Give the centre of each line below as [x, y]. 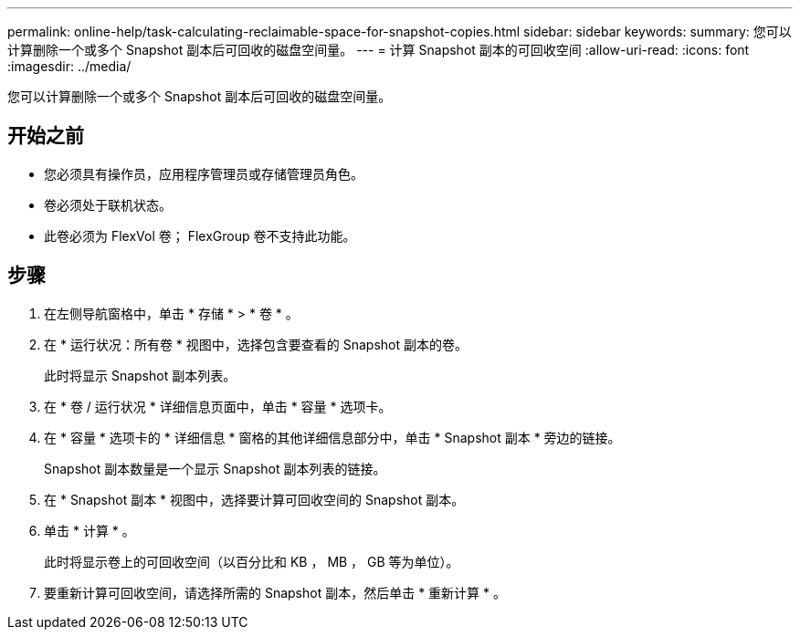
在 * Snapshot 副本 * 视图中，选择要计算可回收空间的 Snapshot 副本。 [254, 499]
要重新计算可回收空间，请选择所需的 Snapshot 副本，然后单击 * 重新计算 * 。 [275, 592]
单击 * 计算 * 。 [89, 530]
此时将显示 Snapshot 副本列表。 [140, 375]
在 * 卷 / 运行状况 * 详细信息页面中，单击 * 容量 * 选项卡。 [218, 406]
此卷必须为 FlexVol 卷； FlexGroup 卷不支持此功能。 [200, 235]
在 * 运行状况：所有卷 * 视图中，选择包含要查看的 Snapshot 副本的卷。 [256, 344]
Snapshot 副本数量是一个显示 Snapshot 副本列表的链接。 [215, 468]
